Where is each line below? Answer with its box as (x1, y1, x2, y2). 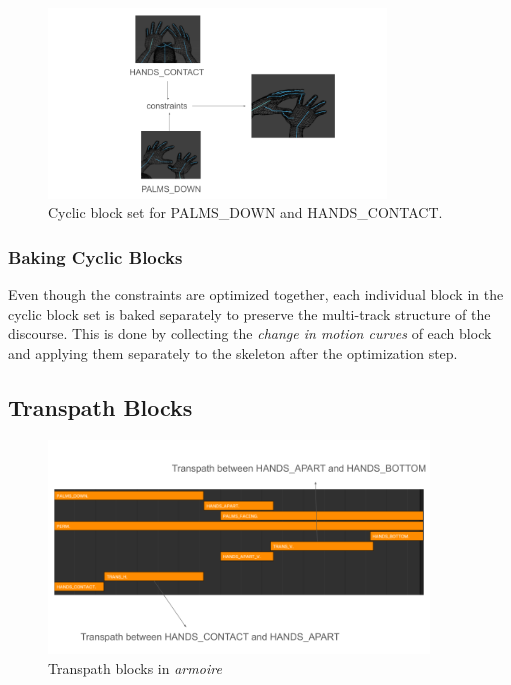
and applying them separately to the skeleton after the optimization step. (8, 342, 458, 363)
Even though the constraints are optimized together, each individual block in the (8, 284, 504, 305)
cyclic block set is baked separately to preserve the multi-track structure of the (8, 303, 491, 324)
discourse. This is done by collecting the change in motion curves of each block (8, 323, 492, 344)
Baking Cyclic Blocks (8, 244, 183, 269)
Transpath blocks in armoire (48, 658, 222, 678)
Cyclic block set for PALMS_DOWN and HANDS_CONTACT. (48, 202, 443, 223)
